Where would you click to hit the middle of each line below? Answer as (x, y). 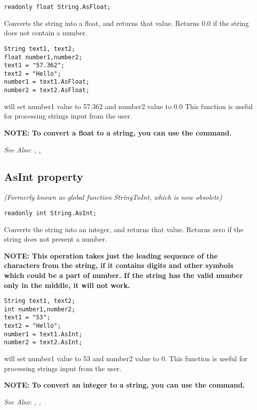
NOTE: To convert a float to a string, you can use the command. (118, 132)
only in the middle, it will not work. (67, 285)
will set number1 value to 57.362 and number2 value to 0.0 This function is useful (128, 106)
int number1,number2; (40, 309)
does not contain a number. (46, 33)
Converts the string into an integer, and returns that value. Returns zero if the (124, 229)
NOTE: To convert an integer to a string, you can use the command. (125, 385)
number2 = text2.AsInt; (43, 342)
